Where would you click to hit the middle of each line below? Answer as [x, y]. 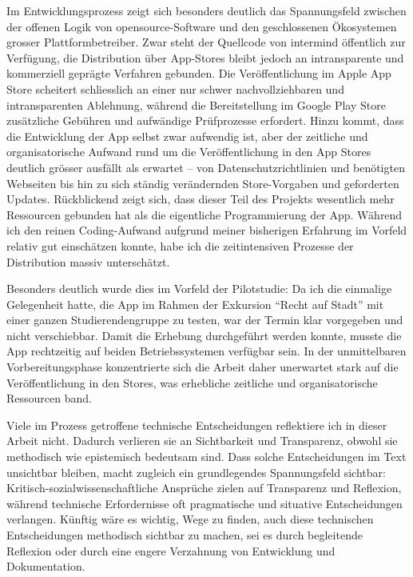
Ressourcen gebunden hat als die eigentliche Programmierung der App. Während [205, 214]
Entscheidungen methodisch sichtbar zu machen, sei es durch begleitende [185, 535]
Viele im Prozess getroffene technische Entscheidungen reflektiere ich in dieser [197, 425]
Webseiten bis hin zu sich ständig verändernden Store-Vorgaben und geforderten [203, 183]
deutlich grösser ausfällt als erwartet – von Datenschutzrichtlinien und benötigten [206, 167]
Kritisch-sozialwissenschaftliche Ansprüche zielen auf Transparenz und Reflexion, [204, 488]
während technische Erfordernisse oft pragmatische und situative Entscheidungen [205, 503]
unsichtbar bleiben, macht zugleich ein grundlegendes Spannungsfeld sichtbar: [196, 472]
